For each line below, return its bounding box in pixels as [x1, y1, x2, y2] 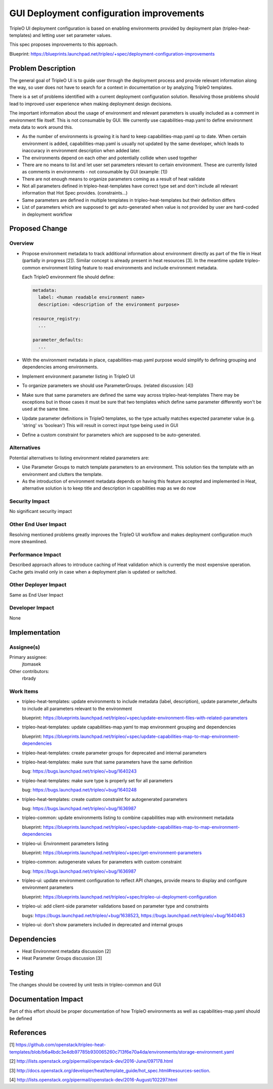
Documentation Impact [9, 995, 83, 1004]
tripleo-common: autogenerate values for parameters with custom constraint [22, 859, 182, 865]
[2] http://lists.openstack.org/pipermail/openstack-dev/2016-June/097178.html [9, 1058, 173, 1064]
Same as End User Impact [9, 592, 63, 598]
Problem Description [9, 64, 76, 73]
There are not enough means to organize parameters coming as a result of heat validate [22, 176, 205, 182]
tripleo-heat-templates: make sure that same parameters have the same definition [22, 759, 193, 765]
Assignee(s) [9, 643, 40, 650]
